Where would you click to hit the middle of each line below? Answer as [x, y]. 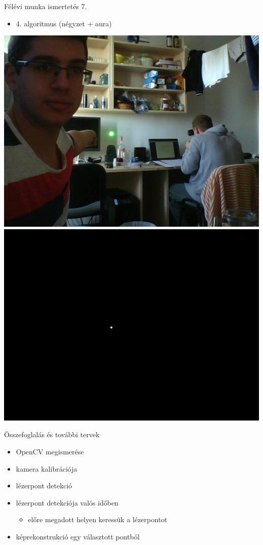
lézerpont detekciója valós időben [67, 502]
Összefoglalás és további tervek [52, 434]
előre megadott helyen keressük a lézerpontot [98, 519]
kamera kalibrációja [47, 468]
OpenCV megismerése [50, 451]
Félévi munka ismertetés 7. [46, 6]
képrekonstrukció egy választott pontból [78, 536]
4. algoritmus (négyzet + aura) [64, 23]
